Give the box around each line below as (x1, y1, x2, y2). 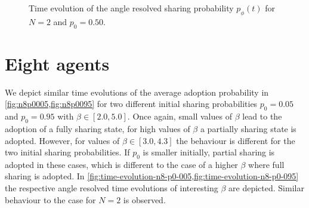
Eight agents (5, 51, 110, 75)
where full (248, 158, 285, 170)
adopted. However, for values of (5, 134, 120, 146)
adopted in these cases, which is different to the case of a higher (5, 158, 238, 170)
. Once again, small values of (127, 110, 232, 123)
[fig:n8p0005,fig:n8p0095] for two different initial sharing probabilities (5, 97, 258, 110)
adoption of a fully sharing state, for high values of (5, 122, 190, 134)
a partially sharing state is (200, 122, 296, 134)
